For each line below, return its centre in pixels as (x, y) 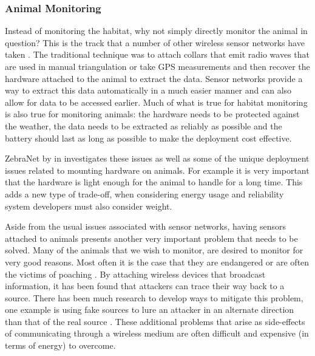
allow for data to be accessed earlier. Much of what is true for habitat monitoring (156, 102)
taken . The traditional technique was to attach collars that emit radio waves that (157, 54)
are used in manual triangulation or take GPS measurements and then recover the (157, 66)
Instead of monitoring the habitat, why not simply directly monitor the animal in (156, 31)
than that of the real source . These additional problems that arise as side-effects (155, 321)
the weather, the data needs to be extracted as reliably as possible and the (144, 125)
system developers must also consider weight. (89, 206)
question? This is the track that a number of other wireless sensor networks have (155, 42)
